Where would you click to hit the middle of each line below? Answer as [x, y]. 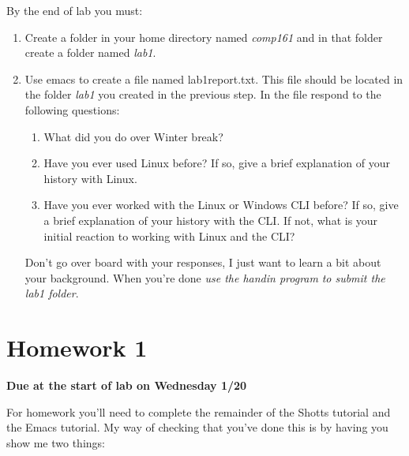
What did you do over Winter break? [133, 136]
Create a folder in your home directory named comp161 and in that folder [204, 37]
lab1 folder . [52, 293]
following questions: [72, 109]
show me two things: [56, 442]
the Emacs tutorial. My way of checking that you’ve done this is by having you [197, 427]
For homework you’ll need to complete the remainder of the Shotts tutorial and [199, 411]
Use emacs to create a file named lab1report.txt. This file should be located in [214, 78]
